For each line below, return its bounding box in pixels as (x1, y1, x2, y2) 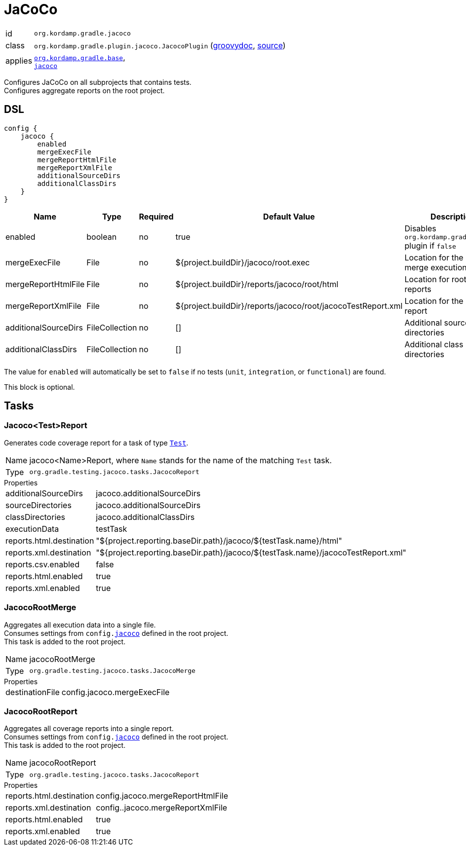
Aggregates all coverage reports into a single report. (4, 724, 174, 733)
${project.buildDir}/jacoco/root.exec (175, 257, 310, 267)
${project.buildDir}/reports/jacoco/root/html (175, 279, 339, 289)
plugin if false (404, 240, 456, 251)
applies (5, 56, 33, 66)
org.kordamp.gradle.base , (34, 52, 125, 62)
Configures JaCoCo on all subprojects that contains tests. (4, 77, 192, 86)
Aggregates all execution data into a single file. (4, 620, 156, 629)
